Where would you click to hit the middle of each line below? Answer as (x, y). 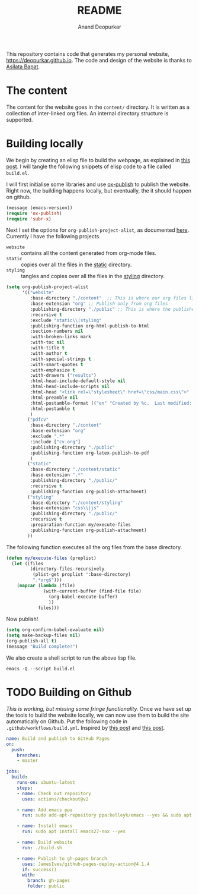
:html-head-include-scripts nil (70, 387)
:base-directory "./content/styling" (76, 503)
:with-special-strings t (61, 359)
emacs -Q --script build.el (41, 669)
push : (18, 749)
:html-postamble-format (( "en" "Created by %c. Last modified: (111, 403)
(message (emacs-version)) (39, 208)
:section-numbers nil (57, 331)
